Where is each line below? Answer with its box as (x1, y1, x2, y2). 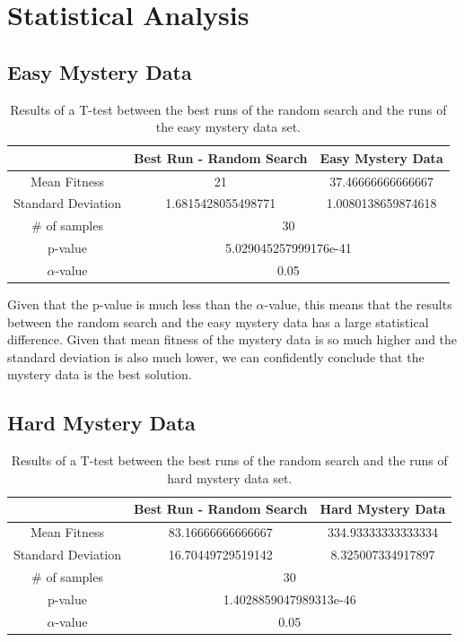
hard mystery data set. (167, 468, 293, 487)
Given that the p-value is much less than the (7, 295, 252, 314)
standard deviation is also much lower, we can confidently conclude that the (7, 347, 425, 366)
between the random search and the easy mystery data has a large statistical (7, 312, 429, 331)
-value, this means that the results (264, 295, 452, 314)
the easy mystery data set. (155, 117, 301, 136)
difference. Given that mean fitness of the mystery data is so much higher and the (7, 330, 458, 349)
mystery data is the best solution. (7, 365, 192, 384)
